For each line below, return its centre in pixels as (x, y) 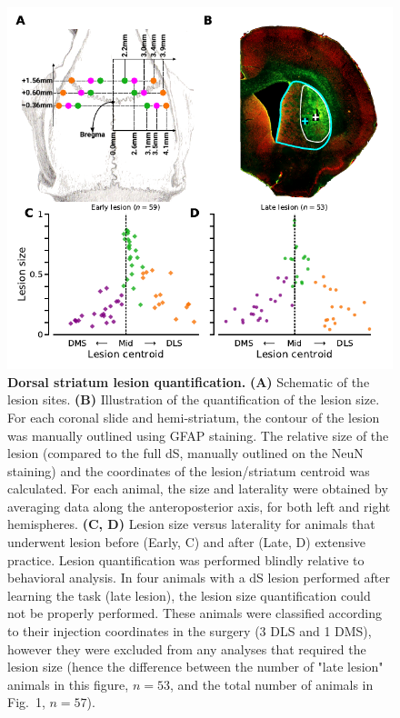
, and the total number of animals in (271, 684)
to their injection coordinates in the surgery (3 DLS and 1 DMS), (190, 631)
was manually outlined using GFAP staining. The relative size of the (198, 435)
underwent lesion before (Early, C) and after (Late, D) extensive (187, 542)
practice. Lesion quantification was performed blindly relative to (186, 559)
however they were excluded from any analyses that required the (187, 648)
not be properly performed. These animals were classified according (195, 613)
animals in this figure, (68, 684)
